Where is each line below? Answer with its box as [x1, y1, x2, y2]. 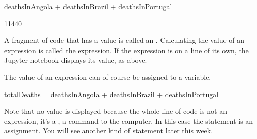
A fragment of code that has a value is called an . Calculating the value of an [4, 35, 245, 45]
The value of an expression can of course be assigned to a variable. [4, 71, 211, 82]
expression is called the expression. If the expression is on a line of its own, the [4, 44, 249, 55]
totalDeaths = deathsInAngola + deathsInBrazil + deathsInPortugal [4, 88, 219, 99]
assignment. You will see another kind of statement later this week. [4, 125, 213, 136]
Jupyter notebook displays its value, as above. [4, 55, 147, 65]
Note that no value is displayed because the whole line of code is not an [4, 106, 227, 116]
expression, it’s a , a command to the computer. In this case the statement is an [4, 115, 253, 126]
